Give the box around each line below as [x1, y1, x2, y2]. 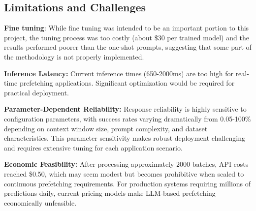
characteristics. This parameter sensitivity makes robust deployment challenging [4, 133, 245, 143]
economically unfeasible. [4, 197, 77, 208]
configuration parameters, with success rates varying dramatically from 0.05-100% [4, 113, 251, 123]
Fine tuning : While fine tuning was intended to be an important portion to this [4, 23, 249, 33]
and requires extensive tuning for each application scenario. [4, 142, 183, 152]
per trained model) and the [167, 32, 249, 42]
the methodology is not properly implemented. [4, 51, 144, 61]
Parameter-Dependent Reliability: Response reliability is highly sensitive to [4, 104, 247, 114]
